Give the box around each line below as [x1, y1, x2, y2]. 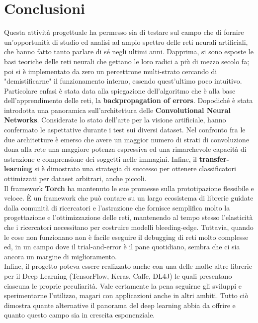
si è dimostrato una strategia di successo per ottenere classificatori [34, 163, 236, 174]
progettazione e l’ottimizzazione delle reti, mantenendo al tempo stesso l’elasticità [4, 212, 253, 222]
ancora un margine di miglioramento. [4, 251, 117, 261]
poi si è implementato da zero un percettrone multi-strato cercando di [4, 66, 217, 76]
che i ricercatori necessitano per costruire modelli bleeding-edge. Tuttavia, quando [4, 222, 254, 232]
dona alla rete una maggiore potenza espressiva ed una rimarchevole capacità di [4, 144, 247, 154]
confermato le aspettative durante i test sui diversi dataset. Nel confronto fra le [4, 124, 246, 135]
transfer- [199, 153, 229, 164]
